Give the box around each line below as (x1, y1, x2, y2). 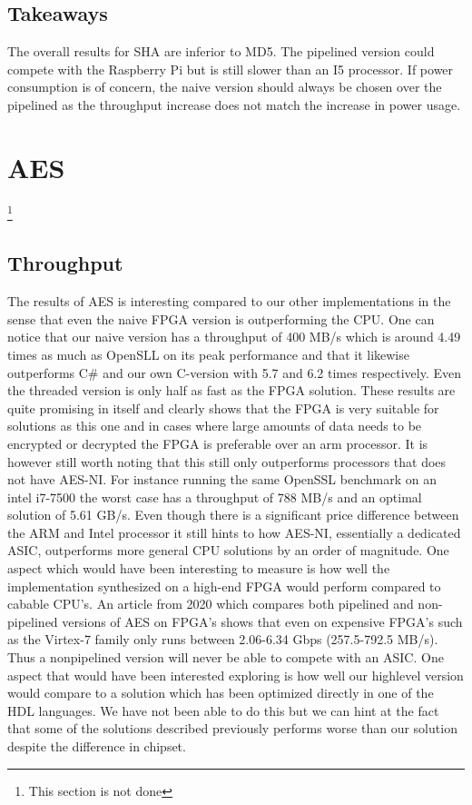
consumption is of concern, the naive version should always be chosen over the (7, 77, 442, 96)
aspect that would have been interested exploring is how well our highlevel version (7, 665, 464, 684)
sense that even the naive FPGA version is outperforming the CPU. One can (7, 309, 435, 328)
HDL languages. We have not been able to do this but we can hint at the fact (7, 701, 439, 720)
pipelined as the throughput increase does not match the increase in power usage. (7, 94, 461, 114)
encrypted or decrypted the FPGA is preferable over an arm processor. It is (7, 433, 428, 452)
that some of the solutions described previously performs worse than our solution (7, 719, 457, 738)
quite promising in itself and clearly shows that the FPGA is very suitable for (7, 398, 439, 417)
